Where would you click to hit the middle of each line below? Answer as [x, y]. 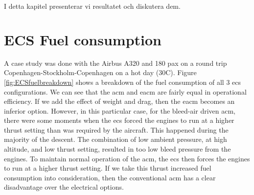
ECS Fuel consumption [83, 39]
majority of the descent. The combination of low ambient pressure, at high [115, 139]
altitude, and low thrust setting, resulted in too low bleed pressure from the [117, 149]
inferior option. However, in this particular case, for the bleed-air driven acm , [120, 110]
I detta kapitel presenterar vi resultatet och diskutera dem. [92, 6]
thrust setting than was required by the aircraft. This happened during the [116, 129]
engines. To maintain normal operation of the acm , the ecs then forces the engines [127, 158]
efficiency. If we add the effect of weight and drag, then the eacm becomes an [119, 101]
